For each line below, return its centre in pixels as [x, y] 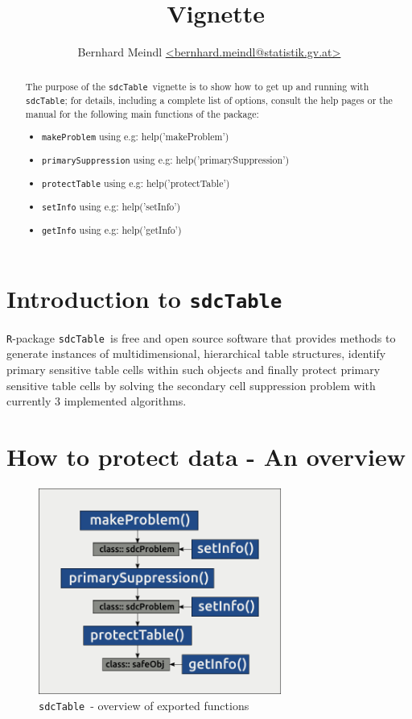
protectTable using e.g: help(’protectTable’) [136, 183]
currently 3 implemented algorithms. [97, 401]
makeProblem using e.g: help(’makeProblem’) [136, 137]
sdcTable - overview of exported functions [144, 706]
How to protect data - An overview [206, 456]
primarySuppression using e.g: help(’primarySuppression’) [166, 160]
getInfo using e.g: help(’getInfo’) [112, 230]
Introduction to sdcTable [144, 298]
